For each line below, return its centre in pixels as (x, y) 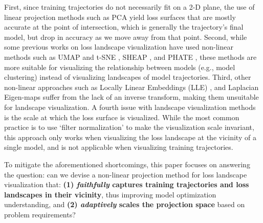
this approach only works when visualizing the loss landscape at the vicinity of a (130, 137)
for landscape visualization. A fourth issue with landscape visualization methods (130, 107)
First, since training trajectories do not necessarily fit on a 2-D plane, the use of (129, 7)
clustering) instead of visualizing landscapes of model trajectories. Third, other (128, 77)
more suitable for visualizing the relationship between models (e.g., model (120, 67)
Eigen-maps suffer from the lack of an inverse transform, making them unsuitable (131, 97)
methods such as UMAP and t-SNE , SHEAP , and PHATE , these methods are (130, 57)
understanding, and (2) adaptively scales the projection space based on (125, 204)
